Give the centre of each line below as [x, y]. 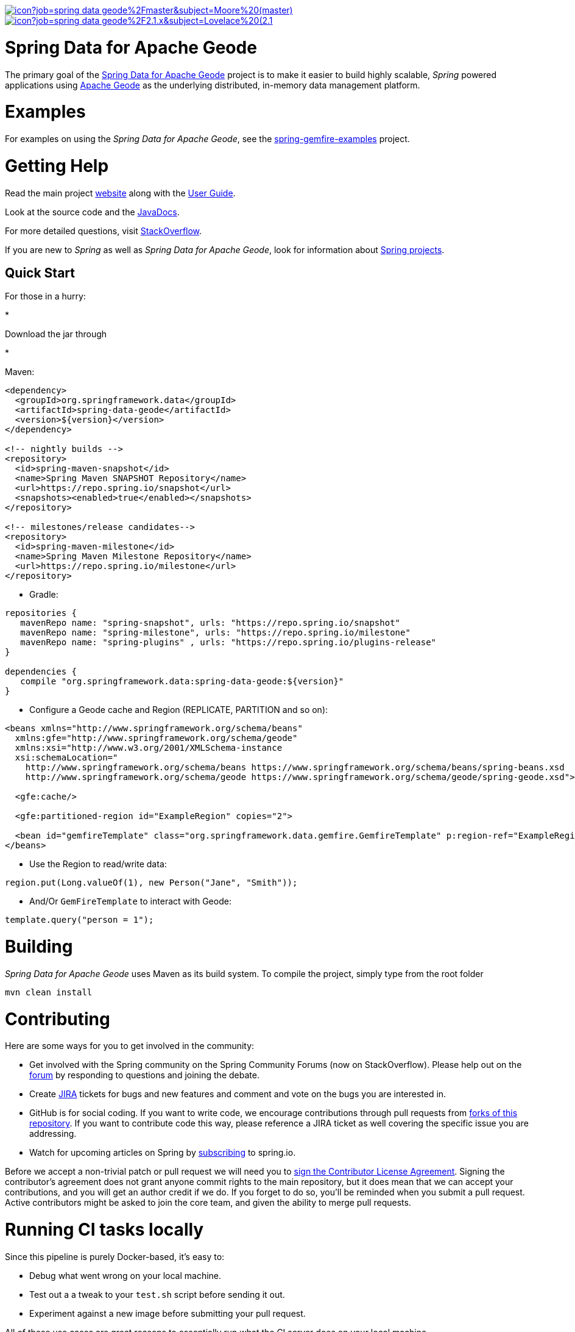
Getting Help [57, 166]
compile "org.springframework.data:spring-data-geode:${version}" [182, 682]
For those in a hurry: [45, 296]
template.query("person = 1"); [79, 920]
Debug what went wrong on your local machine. [125, 1275]
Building [39, 947]
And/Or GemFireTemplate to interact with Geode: [130, 901]
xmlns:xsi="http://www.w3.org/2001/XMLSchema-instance [149, 748]
